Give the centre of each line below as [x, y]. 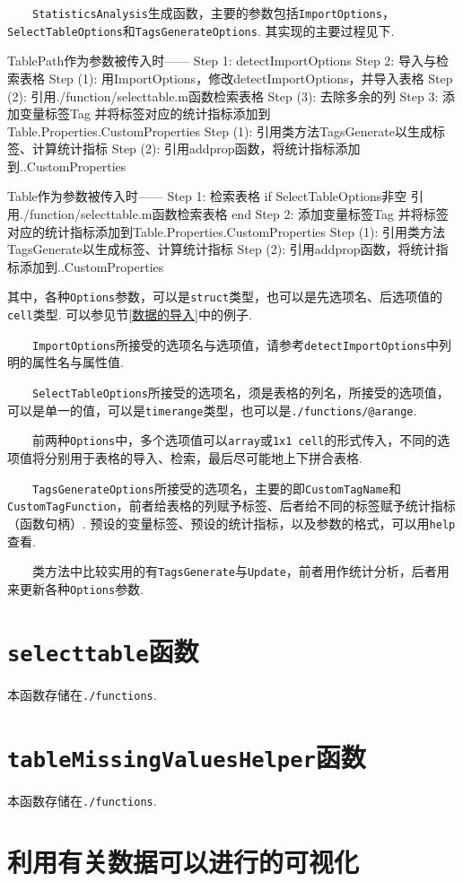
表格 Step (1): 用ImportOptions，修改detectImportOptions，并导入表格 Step [236, 78]
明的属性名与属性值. [66, 362]
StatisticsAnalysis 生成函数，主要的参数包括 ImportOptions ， [214, 13]
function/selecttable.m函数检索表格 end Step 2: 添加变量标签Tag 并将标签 [239, 214]
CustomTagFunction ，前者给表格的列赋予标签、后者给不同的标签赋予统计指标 [231, 506]
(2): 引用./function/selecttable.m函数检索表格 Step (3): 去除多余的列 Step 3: [223, 96]
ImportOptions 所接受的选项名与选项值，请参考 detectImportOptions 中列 [242, 344]
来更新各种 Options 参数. [76, 588]
